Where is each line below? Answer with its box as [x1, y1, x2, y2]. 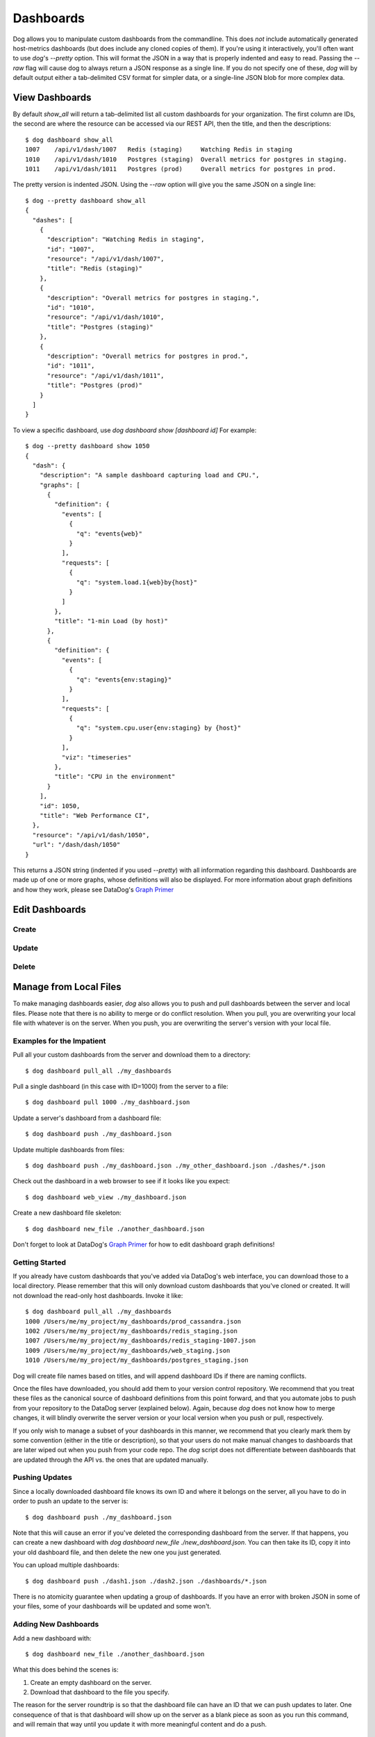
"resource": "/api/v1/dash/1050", [32, 831, 150, 839]
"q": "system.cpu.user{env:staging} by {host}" [76, 724, 242, 732]
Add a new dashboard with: [12, 1633, 92, 1643]
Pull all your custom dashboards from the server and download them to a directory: [12, 1051, 251, 1059]
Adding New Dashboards [12, 1620, 99, 1629]
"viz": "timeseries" [61, 753, 132, 761]
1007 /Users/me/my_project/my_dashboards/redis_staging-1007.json [25, 1337, 256, 1344]
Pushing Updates [12, 1473, 72, 1483]
